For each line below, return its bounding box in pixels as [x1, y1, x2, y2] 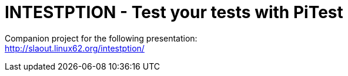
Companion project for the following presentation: [5, 33, 198, 43]
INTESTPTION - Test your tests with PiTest [5, 2, 343, 22]
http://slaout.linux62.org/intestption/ [5, 43, 145, 53]
